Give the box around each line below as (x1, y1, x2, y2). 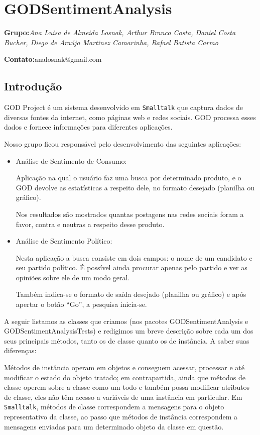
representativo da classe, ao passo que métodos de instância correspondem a (4, 411, 238, 422)
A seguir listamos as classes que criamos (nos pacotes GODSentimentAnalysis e (4, 315, 248, 326)
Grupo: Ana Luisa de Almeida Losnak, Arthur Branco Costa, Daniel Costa (4, 27, 236, 38)
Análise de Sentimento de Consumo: (16, 155, 127, 166)
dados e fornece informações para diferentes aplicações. (4, 122, 173, 132)
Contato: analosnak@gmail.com (4, 54, 102, 64)
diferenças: (4, 345, 37, 356)
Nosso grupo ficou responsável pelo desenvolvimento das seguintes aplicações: (4, 138, 241, 149)
